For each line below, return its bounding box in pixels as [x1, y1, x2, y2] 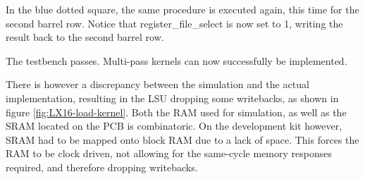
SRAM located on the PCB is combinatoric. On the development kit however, [6, 118, 342, 133]
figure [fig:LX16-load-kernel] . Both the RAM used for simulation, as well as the [6, 104, 347, 119]
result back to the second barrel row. [6, 30, 164, 44]
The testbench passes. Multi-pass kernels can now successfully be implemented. [6, 53, 347, 68]
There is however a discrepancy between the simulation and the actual [6, 77, 309, 92]
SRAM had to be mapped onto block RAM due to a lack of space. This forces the [6, 132, 359, 147]
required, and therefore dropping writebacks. [6, 159, 198, 174]
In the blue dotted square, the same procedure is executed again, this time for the [6, 2, 359, 16]
